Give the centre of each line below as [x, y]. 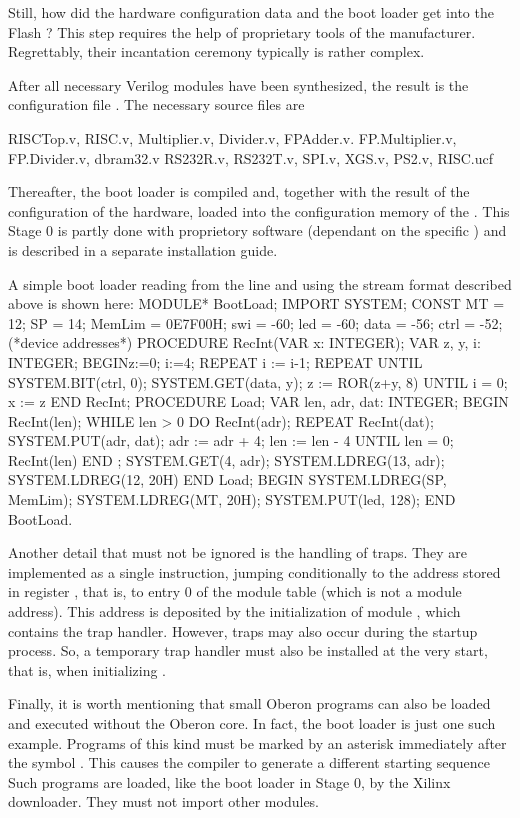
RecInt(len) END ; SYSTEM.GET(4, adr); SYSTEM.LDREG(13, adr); [226, 459]
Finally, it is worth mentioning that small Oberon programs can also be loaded [249, 703]
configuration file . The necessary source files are [156, 104]
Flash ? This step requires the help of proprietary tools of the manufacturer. [242, 31]
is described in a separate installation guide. [143, 249]
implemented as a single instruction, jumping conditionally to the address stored [254, 571]
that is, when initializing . [87, 669]
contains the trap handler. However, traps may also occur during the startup [243, 630]
